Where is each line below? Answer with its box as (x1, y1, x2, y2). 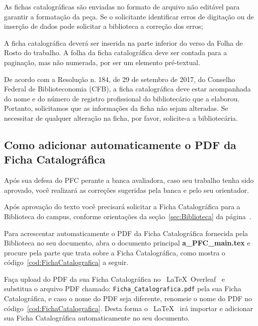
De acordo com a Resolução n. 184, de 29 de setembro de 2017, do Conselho (4, 74, 235, 84)
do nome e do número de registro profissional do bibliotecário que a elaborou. (4, 93, 240, 103)
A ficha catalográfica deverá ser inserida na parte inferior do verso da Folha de (4, 37, 243, 48)
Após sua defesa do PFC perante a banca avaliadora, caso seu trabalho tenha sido (4, 175, 254, 185)
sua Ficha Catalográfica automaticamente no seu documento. (4, 313, 190, 323)
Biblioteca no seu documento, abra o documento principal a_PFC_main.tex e (4, 238, 251, 248)
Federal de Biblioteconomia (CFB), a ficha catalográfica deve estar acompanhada (4, 83, 251, 94)
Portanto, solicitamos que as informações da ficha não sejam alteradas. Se (4, 103, 228, 113)
